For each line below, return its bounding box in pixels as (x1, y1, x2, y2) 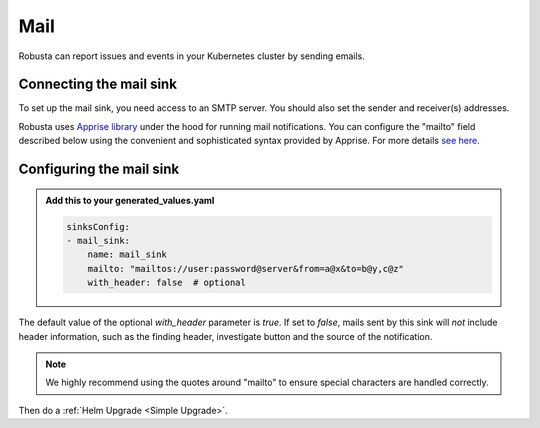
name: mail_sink (87, 249, 167, 260)
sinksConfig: (66, 221, 130, 232)
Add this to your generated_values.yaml (45, 194, 215, 206)
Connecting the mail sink (18, 76, 177, 93)
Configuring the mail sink (18, 161, 180, 178)
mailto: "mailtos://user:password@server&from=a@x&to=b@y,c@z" (87, 263, 405, 274)
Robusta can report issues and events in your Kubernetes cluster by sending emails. (18, 50, 365, 62)
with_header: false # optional (87, 277, 247, 289)
